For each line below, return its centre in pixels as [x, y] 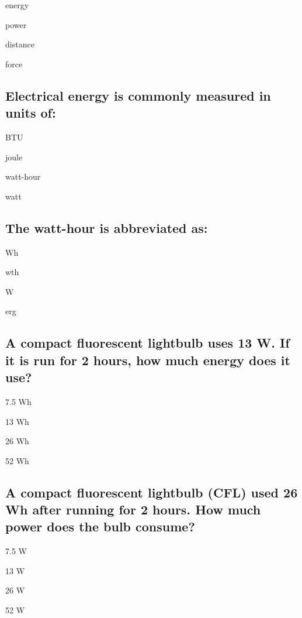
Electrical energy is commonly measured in [138, 95]
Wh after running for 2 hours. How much [133, 509]
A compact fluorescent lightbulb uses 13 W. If [147, 343]
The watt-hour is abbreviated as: [107, 227]
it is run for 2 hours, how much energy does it [148, 360]
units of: [31, 113]
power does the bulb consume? [100, 526]
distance [20, 44]
